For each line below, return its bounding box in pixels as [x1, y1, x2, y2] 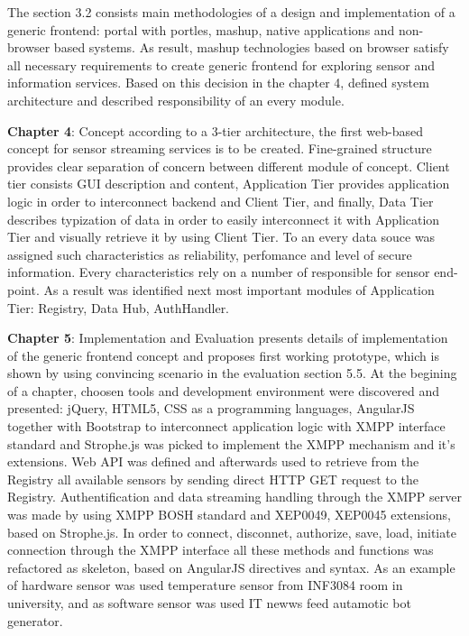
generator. [7, 611, 63, 630]
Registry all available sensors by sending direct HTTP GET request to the [7, 469, 418, 488]
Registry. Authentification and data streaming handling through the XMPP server [7, 487, 462, 506]
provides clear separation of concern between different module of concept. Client [7, 156, 450, 175]
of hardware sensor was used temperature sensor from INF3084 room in [7, 576, 403, 595]
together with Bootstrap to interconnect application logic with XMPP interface [7, 417, 446, 436]
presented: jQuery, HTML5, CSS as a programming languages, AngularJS [7, 399, 415, 418]
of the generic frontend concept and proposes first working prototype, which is [7, 346, 439, 364]
